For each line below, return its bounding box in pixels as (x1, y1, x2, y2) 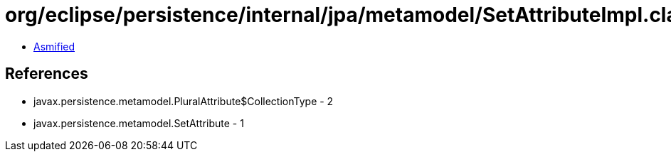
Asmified (33, 40, 75, 53)
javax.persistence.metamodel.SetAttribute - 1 (33, 117, 244, 129)
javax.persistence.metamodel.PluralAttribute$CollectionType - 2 (33, 94, 334, 107)
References (5, 65, 88, 83)
